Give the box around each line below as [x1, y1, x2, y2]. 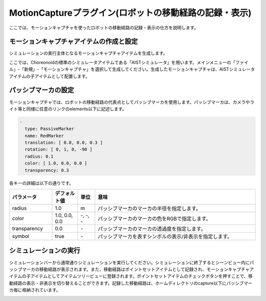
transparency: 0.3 [25, 167, 69, 173]
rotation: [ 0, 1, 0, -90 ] [25, 147, 93, 152]
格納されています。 [22, 287, 61, 293]
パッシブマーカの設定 [9, 86, 74, 95]
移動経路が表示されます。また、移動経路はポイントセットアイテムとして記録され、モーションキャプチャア [39, 266, 254, 272]
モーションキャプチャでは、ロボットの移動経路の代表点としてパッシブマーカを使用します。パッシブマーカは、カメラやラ [9, 99, 255, 105]
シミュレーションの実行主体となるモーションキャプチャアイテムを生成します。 [9, 50, 167, 56]
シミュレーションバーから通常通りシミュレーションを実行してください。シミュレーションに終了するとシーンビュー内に [9, 259, 250, 266]
